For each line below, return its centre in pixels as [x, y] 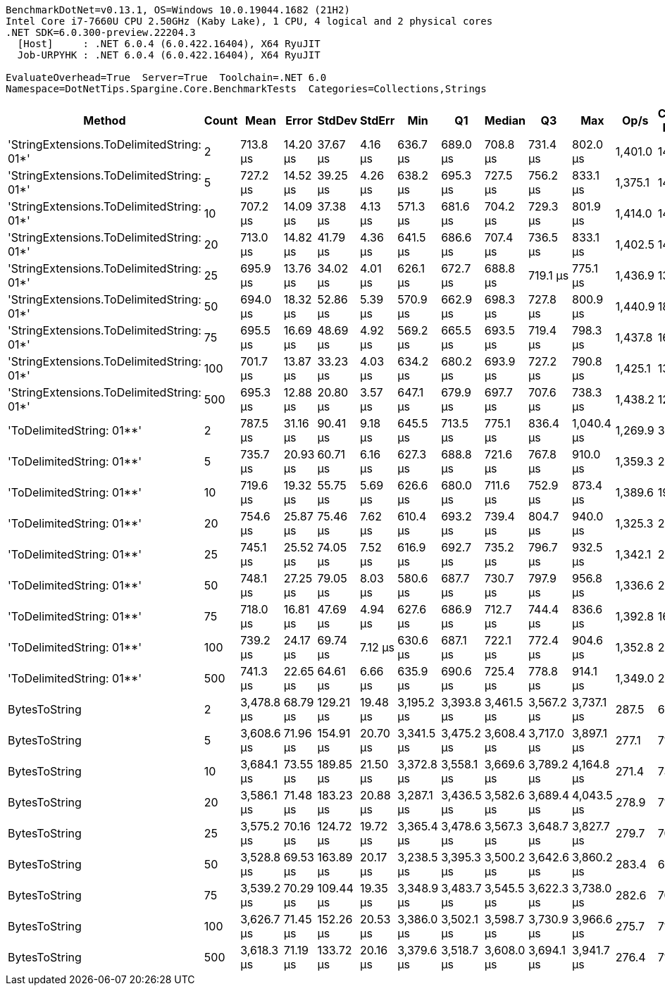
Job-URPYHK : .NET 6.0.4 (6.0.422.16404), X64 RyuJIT [169, 55]
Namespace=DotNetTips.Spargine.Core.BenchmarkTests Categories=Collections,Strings [246, 89]
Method [105, 120]
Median [505, 120]
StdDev [337, 120]
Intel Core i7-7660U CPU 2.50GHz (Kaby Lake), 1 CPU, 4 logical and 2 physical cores [249, 21]
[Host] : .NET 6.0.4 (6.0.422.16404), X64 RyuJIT [169, 44]
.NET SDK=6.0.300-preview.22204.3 [101, 32]
